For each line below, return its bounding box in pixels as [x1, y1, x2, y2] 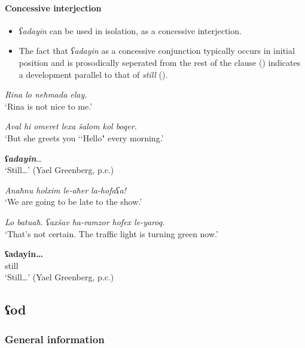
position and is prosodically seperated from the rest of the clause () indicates [19, 56, 301, 68]
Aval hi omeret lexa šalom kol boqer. [5, 120, 137, 132]
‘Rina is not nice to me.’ [5, 99, 93, 112]
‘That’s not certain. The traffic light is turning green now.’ [5, 227, 218, 240]
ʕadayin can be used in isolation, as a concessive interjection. [19, 24, 242, 37]
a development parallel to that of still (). [19, 68, 168, 80]
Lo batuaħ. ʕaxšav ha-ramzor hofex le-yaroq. [5, 215, 165, 228]
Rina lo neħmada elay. [5, 88, 87, 101]
